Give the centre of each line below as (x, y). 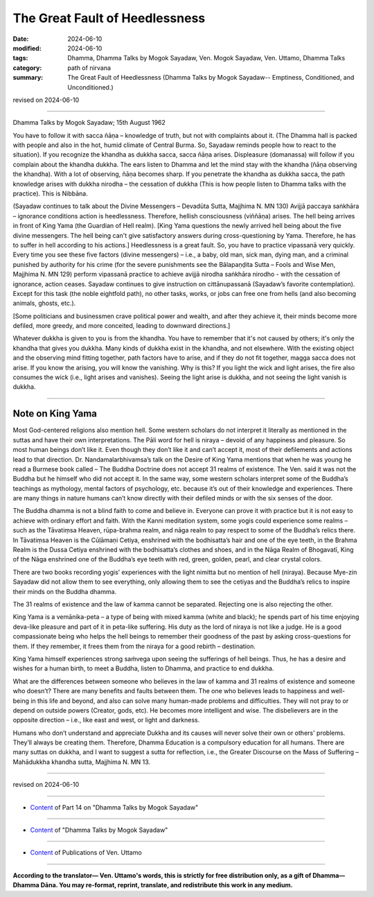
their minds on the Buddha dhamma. (65, 591)
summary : (28, 78)
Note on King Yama (55, 413)
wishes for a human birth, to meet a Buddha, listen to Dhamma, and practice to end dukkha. (143, 668)
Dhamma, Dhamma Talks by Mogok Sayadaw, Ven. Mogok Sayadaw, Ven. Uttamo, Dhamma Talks (206, 58)
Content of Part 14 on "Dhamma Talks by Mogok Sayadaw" (114, 807)
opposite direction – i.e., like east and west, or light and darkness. (106, 720)
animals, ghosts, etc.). (44, 303)
